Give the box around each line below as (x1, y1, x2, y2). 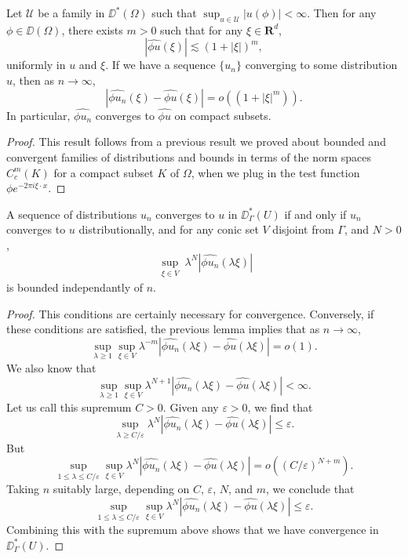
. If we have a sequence (105, 56, 216, 73)
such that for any (160, 21, 243, 38)
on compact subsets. (174, 107, 271, 123)
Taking (6, 481, 40, 497)
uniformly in (6, 56, 66, 73)
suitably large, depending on (53, 481, 190, 497)
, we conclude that (266, 481, 355, 497)
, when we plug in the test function (191, 164, 360, 180)
